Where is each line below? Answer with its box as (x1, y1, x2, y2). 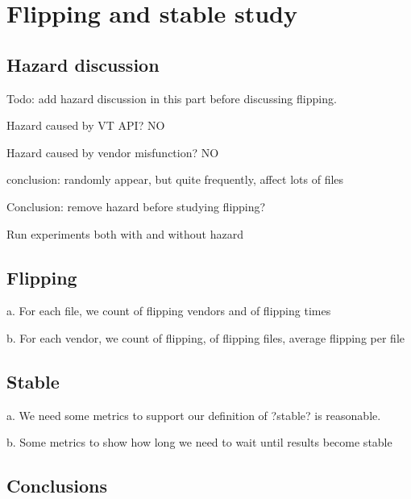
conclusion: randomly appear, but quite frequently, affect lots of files (6, 171, 344, 188)
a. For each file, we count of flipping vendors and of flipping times (6, 302, 331, 319)
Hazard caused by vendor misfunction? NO (6, 143, 219, 160)
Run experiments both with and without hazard (6, 225, 243, 242)
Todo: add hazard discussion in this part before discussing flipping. (6, 89, 337, 106)
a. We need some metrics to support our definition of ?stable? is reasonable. (6, 406, 381, 423)
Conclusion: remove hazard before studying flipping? (6, 198, 266, 214)
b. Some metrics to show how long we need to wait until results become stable (6, 434, 392, 451)
